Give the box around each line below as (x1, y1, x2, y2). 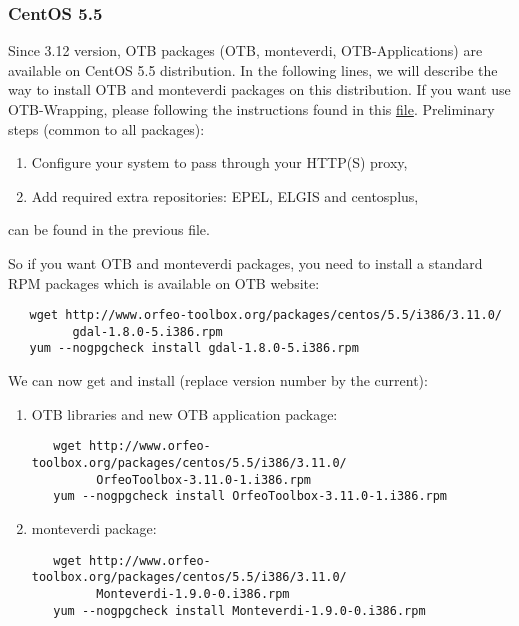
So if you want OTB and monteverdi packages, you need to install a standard (8, 252, 483, 273)
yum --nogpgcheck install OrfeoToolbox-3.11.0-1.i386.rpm (53, 489, 448, 504)
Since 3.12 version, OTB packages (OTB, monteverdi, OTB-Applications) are (8, 40, 483, 61)
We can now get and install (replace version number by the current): (8, 370, 428, 391)
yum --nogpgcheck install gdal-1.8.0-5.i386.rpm (29, 341, 359, 356)
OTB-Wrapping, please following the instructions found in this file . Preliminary (8, 99, 495, 119)
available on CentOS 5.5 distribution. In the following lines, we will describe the (8, 59, 498, 80)
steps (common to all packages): (8, 118, 205, 139)
